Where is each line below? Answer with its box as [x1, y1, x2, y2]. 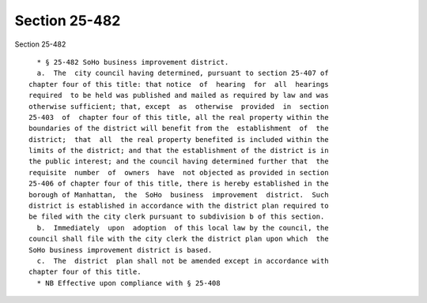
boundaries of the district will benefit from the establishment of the [28, 124, 329, 133]
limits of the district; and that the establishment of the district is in [28, 146, 329, 155]
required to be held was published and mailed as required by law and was [28, 91, 329, 100]
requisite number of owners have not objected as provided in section [28, 168, 329, 177]
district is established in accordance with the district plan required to [28, 201, 329, 211]
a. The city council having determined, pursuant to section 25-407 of [36, 69, 329, 78]
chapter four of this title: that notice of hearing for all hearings [28, 80, 329, 88]
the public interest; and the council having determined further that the [28, 157, 329, 166]
